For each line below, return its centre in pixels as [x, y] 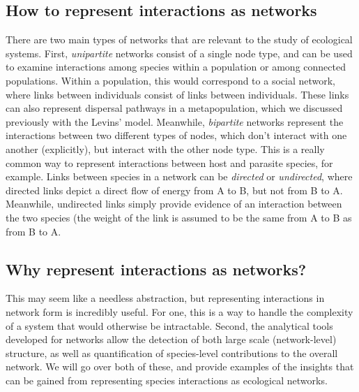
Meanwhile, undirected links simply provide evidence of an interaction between [174, 204]
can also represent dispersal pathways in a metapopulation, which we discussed [174, 108]
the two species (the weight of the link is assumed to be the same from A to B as [179, 217]
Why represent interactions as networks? [156, 269]
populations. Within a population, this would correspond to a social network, [171, 80]
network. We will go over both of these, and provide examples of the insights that [180, 366]
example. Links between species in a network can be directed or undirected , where [179, 176]
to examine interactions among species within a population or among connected [176, 67]
